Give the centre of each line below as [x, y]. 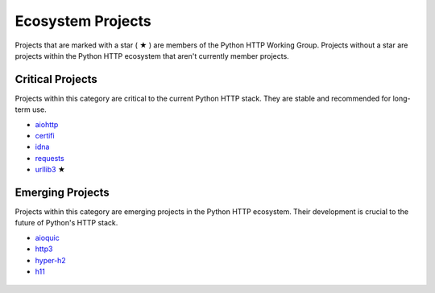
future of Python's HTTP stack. [66, 223]
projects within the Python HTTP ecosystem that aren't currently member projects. [152, 56]
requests [50, 158]
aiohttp [47, 124]
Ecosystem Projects [83, 21]
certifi [45, 136]
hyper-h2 [50, 260]
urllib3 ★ [50, 170]
